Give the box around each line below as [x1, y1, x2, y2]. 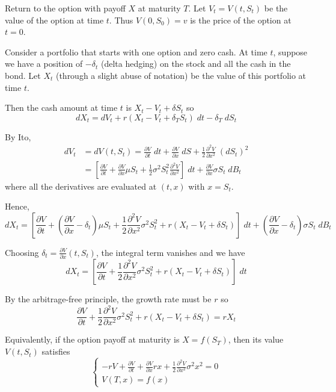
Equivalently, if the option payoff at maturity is [5, 333, 180, 346]
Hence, [5, 200, 29, 213]
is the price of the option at [190, 13, 292, 26]
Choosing [5, 246, 39, 258]
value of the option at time [5, 13, 104, 26]
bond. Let [5, 69, 41, 81]
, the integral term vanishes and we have [96, 246, 245, 258]
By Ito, [5, 130, 31, 143]
